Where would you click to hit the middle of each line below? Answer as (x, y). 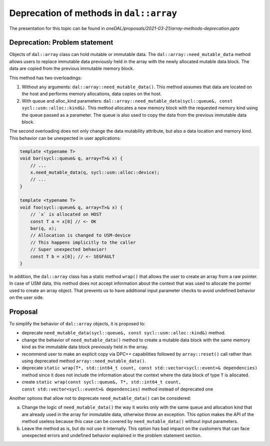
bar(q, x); (43, 229)
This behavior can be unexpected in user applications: (65, 138)
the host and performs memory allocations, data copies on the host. (92, 94)
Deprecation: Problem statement (61, 43)
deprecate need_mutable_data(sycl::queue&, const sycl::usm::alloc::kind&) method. (124, 333)
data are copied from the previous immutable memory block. (72, 69)
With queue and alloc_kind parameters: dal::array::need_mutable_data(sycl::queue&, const (127, 101)
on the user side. (27, 297)
